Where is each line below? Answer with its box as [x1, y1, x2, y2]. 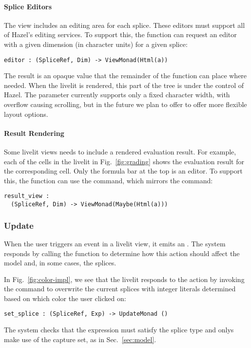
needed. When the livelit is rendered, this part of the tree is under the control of [4, 80, 244, 90]
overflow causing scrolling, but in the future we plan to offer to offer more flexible [4, 99, 247, 109]
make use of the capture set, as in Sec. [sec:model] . [4, 334, 156, 344]
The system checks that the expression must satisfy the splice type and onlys [4, 325, 234, 335]
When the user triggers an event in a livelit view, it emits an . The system [4, 238, 226, 248]
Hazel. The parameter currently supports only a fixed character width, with [4, 89, 230, 100]
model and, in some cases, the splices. [4, 258, 116, 268]
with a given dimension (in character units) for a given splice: [4, 39, 188, 49]
